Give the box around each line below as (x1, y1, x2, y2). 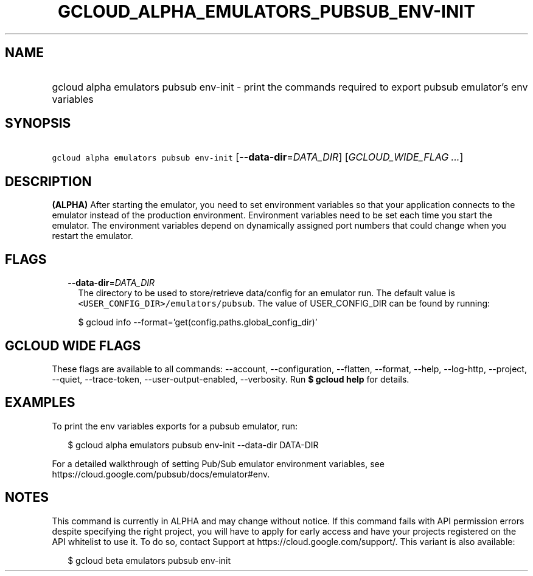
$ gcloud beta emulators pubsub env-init (68, 555, 231, 566)
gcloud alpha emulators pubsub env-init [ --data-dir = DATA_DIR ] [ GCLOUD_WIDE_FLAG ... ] (52, 151, 464, 164)
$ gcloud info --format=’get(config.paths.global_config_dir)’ (78, 317, 318, 328)
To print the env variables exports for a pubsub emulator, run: (52, 420, 298, 431)
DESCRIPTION (5, 173, 92, 189)
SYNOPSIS (5, 116, 71, 131)
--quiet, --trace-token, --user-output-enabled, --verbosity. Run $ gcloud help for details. (52, 373, 409, 384)
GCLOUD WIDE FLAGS (5, 338, 141, 353)
